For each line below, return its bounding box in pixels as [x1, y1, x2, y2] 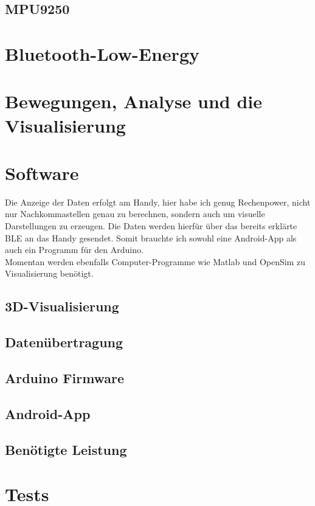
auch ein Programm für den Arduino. [5, 243, 144, 256]
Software [5, 160, 79, 185]
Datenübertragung [5, 333, 123, 352]
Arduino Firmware [5, 368, 125, 387]
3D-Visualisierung [5, 297, 119, 316]
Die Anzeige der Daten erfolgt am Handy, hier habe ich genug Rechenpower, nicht [5, 195, 311, 208]
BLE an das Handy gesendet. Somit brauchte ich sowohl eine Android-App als [5, 231, 297, 244]
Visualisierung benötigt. [5, 267, 94, 280]
